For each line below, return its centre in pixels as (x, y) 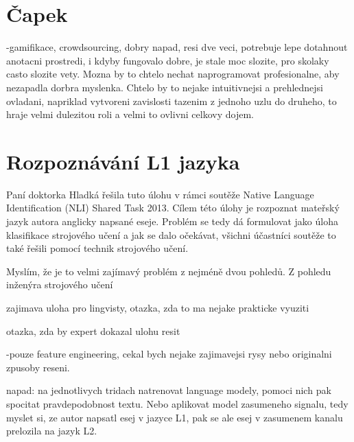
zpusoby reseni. (38, 367)
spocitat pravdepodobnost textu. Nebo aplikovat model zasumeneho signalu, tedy (177, 403)
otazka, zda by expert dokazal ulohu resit (93, 330)
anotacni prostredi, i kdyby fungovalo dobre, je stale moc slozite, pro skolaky (168, 60)
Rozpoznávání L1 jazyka (123, 161)
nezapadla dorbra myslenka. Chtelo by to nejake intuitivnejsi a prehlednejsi (165, 87)
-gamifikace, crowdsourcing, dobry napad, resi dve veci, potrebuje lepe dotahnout (177, 47)
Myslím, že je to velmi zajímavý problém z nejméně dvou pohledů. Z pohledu (169, 271)
